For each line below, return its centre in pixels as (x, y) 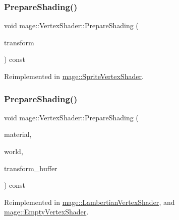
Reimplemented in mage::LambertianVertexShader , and (89, 202)
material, (18, 134)
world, (14, 151)
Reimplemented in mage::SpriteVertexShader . (74, 76)
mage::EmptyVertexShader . (46, 212)
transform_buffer (31, 168)
